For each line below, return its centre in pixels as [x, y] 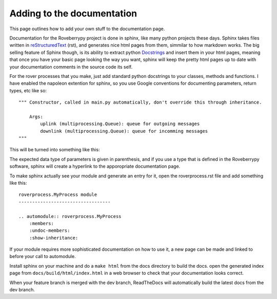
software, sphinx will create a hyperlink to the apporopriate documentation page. [95, 166]
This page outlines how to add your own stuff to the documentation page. [87, 29]
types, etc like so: [28, 90]
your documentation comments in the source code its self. [71, 67]
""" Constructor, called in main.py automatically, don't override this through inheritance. [140, 102]
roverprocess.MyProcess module [58, 195]
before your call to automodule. [43, 256]
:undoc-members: [50, 231]
